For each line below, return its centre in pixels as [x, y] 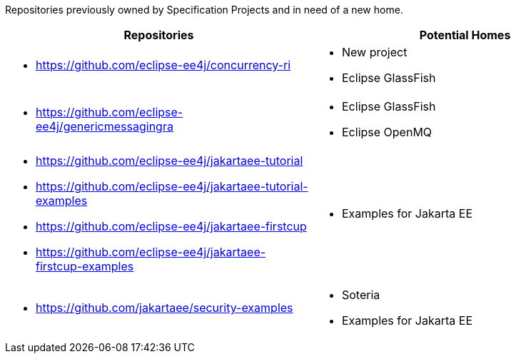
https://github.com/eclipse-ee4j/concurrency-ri [163, 65]
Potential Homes [465, 35]
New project [375, 52]
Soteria [361, 295]
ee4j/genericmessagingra [105, 126]
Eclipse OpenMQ [387, 132]
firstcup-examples [85, 266]
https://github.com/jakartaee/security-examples [165, 308]
